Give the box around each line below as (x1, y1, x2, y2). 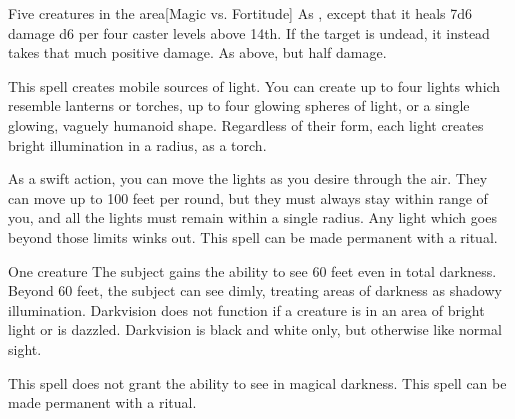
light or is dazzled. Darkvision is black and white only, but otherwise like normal (8, 319, 502, 340)
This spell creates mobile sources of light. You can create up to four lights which (8, 75, 501, 96)
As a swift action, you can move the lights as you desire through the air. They (8, 168, 488, 189)
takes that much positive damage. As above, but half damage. (8, 42, 387, 63)
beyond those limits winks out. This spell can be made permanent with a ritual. (8, 226, 498, 247)
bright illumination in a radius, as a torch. (8, 134, 267, 155)
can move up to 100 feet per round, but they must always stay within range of (8, 187, 488, 208)
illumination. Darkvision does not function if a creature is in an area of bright (8, 299, 485, 320)
